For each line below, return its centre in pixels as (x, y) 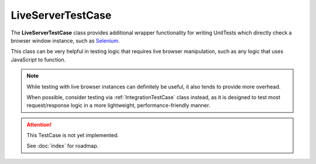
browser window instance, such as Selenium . (65, 40)
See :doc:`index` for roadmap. (63, 146)
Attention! (39, 124)
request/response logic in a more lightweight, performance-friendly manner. (118, 106)
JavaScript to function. (38, 60)
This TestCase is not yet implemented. (73, 135)
